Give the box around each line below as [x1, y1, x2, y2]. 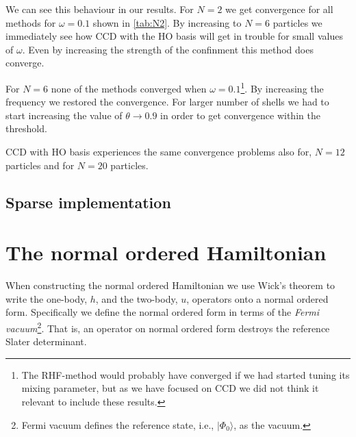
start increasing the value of [5, 108, 123, 122]
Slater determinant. [5, 334, 87, 349]
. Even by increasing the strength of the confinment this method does [22, 42, 314, 56]
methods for [5, 15, 56, 29]
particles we [272, 15, 322, 29]
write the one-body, [5, 291, 88, 305]
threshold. [5, 121, 47, 136]
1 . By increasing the [240, 79, 324, 95]
